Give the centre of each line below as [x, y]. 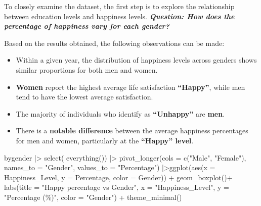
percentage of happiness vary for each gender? [87, 26]
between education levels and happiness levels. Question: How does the [119, 16]
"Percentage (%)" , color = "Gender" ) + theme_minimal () [93, 197]
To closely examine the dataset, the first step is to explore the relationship [119, 6]
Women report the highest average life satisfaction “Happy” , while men [130, 87]
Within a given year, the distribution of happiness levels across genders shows [136, 60]
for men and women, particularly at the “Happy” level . [105, 140]
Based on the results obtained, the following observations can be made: [114, 43]
